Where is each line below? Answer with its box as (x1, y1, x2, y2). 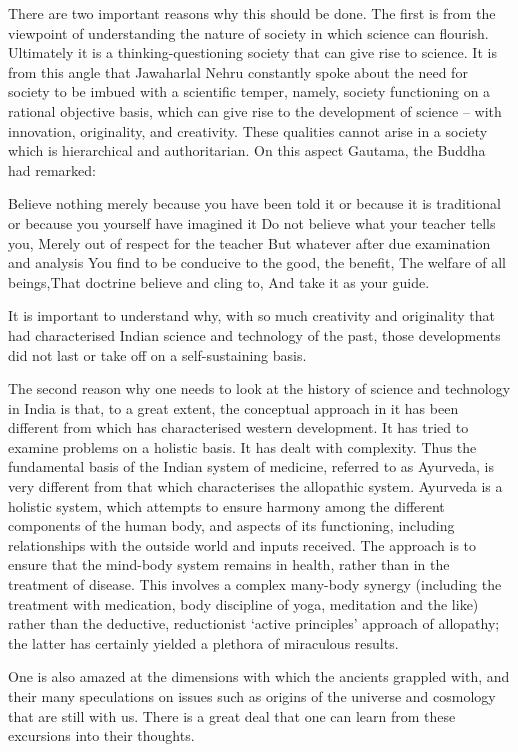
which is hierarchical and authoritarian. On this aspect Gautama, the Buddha (8, 140, 486, 161)
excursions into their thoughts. (8, 725, 195, 746)
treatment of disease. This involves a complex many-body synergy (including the (8, 574, 502, 595)
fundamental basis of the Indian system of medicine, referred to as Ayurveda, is (8, 456, 494, 477)
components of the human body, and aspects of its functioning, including (8, 515, 455, 536)
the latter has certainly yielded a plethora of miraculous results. (8, 632, 399, 653)
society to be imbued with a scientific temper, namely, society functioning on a (8, 81, 491, 102)
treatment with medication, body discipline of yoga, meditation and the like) (8, 593, 479, 614)
